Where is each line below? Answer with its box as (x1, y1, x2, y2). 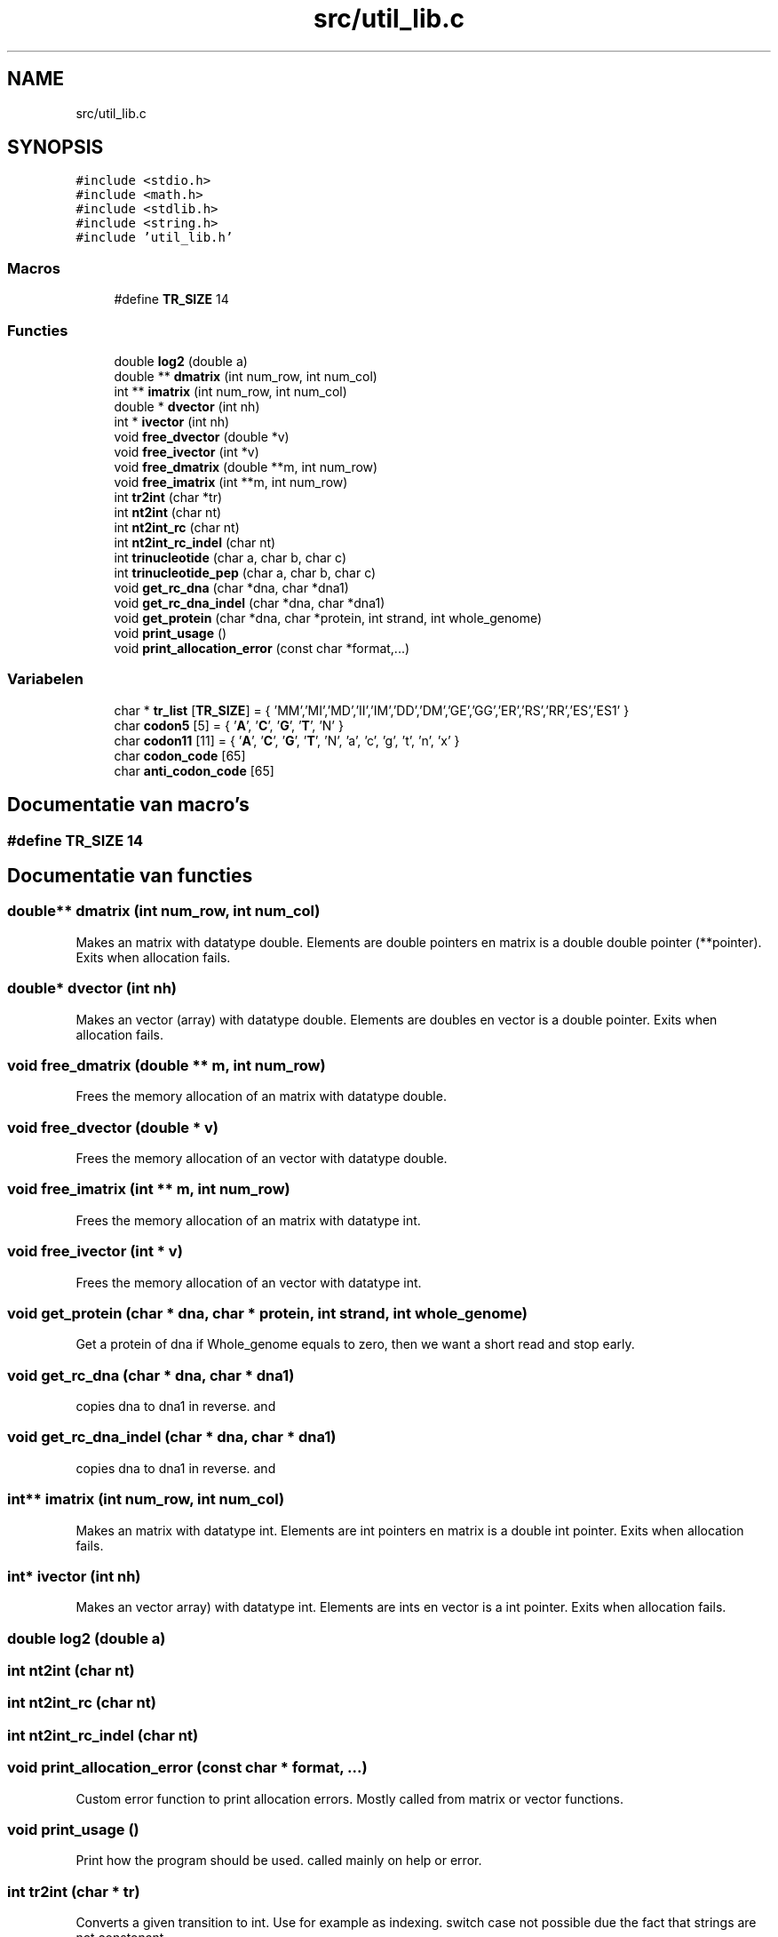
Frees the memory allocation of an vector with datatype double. (75, 1151, 448, 1166)
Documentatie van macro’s (7, 793, 250, 817)
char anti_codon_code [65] (114, 762, 274, 778)
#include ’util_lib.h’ (75, 230, 234, 245)
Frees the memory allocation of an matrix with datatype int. (75, 1212, 421, 1228)
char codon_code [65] (114, 747, 246, 763)
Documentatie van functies (7, 864, 253, 887)
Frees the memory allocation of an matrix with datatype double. (75, 1088, 447, 1104)
